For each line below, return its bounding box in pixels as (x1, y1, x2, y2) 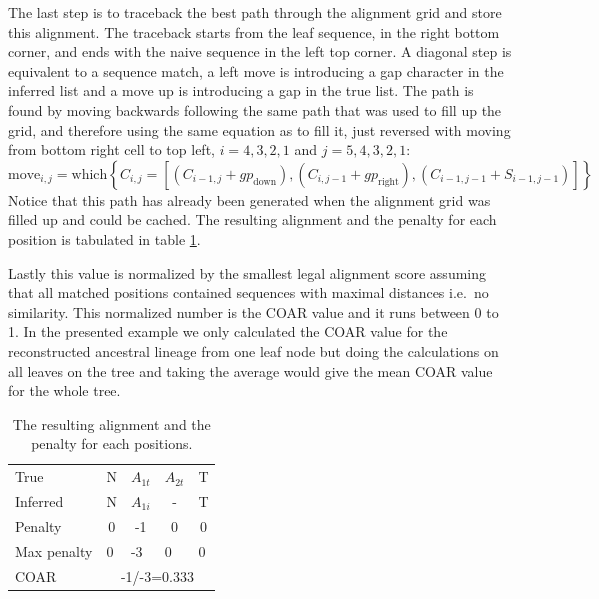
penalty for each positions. (31, 433, 193, 454)
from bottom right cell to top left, (8, 139, 215, 160)
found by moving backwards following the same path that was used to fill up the (8, 99, 502, 120)
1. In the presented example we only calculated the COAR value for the (8, 321, 448, 342)
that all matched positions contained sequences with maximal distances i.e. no (8, 282, 489, 303)
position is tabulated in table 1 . (8, 228, 201, 249)
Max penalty (15, 540, 93, 561)
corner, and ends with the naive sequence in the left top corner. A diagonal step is (8, 41, 512, 62)
